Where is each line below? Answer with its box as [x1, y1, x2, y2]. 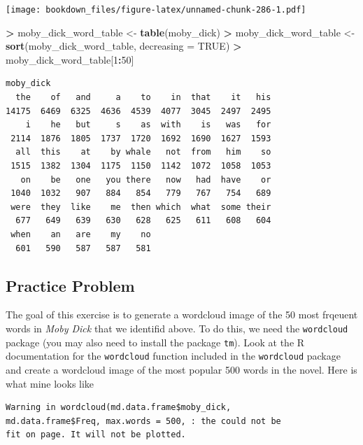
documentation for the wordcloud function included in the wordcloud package [6, 348, 341, 363]
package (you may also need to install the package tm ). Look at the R [6, 334, 305, 349]
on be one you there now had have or [20, 174, 271, 185]
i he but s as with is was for [25, 120, 271, 130]
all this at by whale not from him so [15, 147, 271, 157]
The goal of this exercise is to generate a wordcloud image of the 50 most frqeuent [6, 307, 358, 322]
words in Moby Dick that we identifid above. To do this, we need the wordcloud [6, 320, 348, 335]
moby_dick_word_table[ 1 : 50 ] [6, 52, 134, 66]
